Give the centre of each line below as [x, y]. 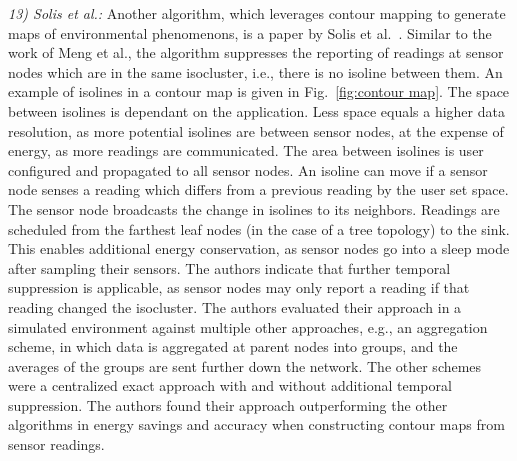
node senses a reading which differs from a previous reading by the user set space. [258, 189]
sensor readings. [56, 444]
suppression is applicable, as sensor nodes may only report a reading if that [239, 287]
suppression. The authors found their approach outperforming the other [228, 404]
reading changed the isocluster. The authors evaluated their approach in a [235, 306]
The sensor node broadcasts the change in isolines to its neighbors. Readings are [254, 208]
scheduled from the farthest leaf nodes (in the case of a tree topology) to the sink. [259, 228]
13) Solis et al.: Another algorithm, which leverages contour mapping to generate [257, 13]
